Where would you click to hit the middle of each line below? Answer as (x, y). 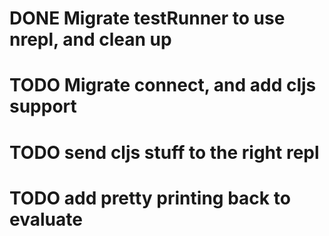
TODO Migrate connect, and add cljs (163, 85)
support (43, 106)
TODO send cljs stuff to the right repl (164, 152)
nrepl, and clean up (90, 39)
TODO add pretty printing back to (150, 198)
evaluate (46, 219)
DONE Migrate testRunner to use (147, 18)
